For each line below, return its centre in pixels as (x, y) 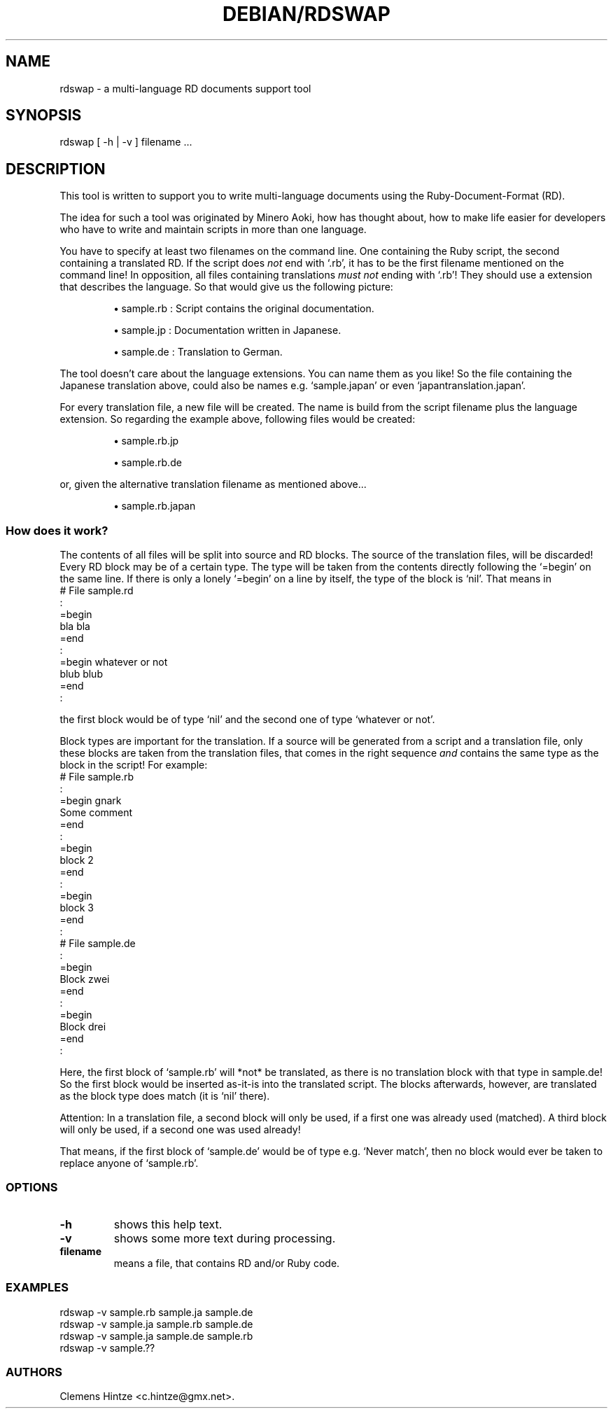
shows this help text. (168, 1224)
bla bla (75, 626)
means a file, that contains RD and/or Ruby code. (227, 1263)
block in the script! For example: (134, 765)
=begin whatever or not (114, 662)
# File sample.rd (97, 591)
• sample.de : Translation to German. (198, 352)
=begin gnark (91, 801)
